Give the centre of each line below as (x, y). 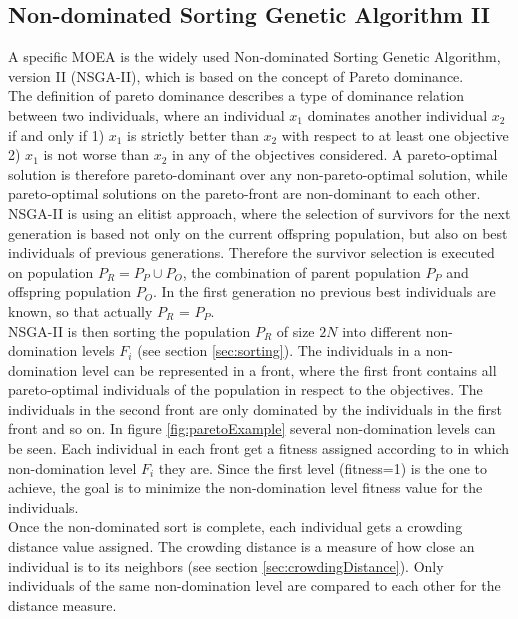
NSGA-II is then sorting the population (129, 330)
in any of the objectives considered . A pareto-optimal (335, 154)
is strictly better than (193, 134)
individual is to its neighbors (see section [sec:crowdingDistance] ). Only (226, 565)
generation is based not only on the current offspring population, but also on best (258, 232)
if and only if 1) (56, 134)
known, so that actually (80, 310)
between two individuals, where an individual (146, 114)
